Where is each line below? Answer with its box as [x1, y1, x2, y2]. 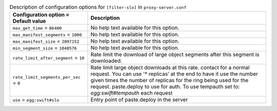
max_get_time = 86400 [12, 24, 62, 32]
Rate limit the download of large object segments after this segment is [90, 51, 260, 58]
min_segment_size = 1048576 [12, 44, 77, 51]
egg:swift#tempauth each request [90, 90, 173, 97]
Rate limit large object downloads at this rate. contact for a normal [90, 64, 250, 71]
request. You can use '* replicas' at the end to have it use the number [90, 70, 259, 77]
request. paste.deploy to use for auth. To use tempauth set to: [90, 83, 240, 90]
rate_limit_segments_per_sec [12, 74, 81, 80]
